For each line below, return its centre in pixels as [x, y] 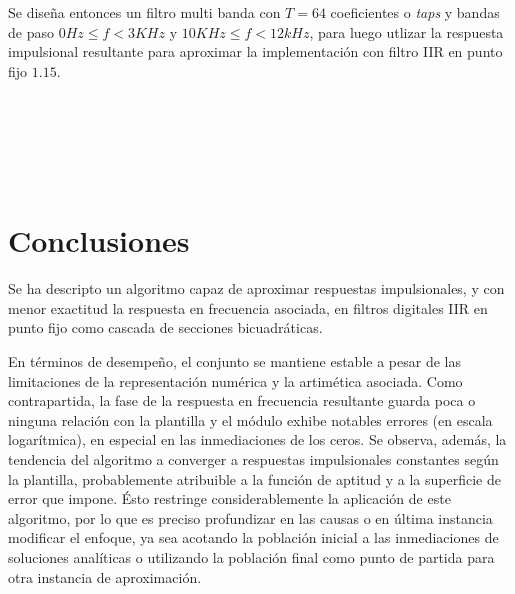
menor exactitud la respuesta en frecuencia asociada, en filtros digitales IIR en [248, 307]
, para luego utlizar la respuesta [406, 31]
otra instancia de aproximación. [105, 576]
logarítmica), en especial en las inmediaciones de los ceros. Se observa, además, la [257, 439]
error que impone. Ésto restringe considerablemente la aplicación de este [229, 498]
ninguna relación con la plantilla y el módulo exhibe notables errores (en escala [250, 419]
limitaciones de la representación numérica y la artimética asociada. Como [235, 380]
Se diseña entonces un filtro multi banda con [144, 12]
